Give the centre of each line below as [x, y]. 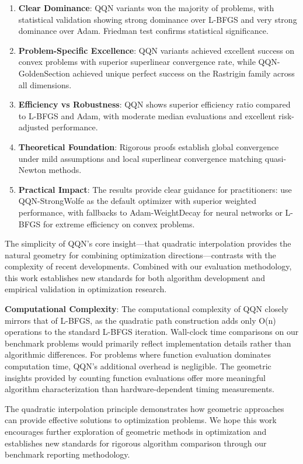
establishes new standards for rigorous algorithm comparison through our [136, 443]
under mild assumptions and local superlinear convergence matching [140, 158]
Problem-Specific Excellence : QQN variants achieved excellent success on [156, 50]
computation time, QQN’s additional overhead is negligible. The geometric [138, 366]
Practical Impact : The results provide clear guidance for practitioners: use [155, 189]
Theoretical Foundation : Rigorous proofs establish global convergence [149, 146]
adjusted [34, 127]
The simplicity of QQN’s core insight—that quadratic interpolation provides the [148, 243]
